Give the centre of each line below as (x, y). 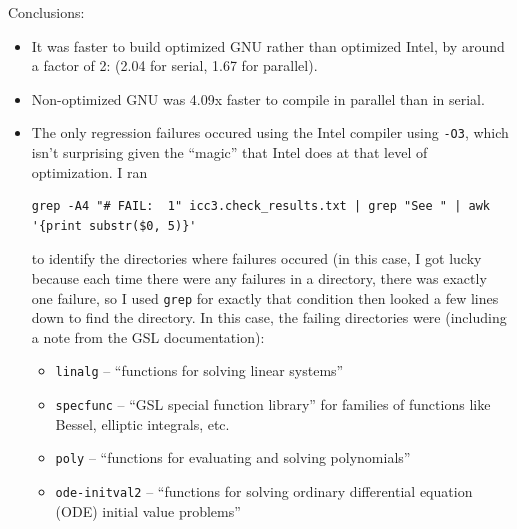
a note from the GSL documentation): (148, 336)
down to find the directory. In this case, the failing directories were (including (269, 317)
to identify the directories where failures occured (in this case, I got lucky (256, 258)
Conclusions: (46, 12)
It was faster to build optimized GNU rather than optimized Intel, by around (268, 45)
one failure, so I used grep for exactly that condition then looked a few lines (265, 297)
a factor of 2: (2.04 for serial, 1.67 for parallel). (174, 65)
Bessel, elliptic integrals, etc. (142, 423)
